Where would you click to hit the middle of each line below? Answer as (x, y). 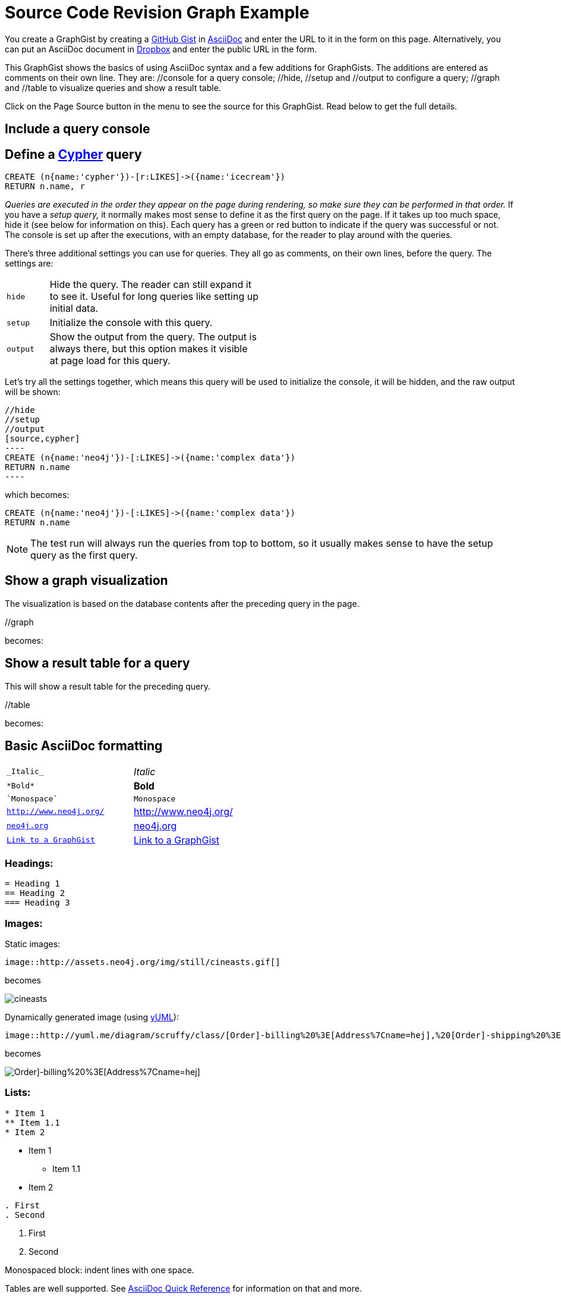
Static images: (33, 944)
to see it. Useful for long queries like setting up (154, 297)
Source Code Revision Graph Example (157, 12)
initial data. (74, 308)
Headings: (29, 863)
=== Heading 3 (37, 903)
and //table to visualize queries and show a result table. (113, 87)
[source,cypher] (42, 439)
